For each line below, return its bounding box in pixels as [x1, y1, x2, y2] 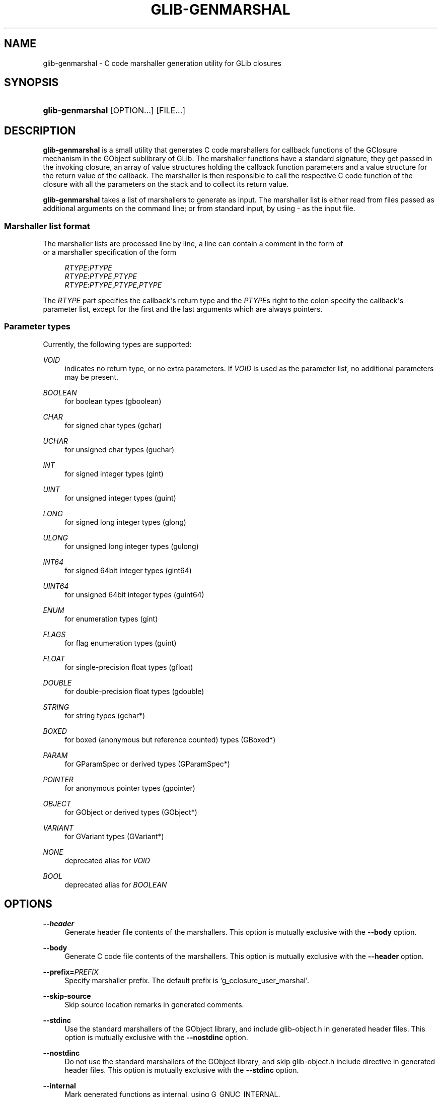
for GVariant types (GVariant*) [64, 832, 164, 841]
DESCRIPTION [4, 124, 76, 137]
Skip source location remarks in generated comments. [64, 1000, 244, 1009]
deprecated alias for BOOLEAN [64, 880, 167, 889]
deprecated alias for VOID [64, 856, 150, 865]
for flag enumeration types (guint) [64, 638, 177, 647]
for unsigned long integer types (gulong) [64, 541, 199, 551]
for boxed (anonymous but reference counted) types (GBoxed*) [64, 735, 276, 744]
